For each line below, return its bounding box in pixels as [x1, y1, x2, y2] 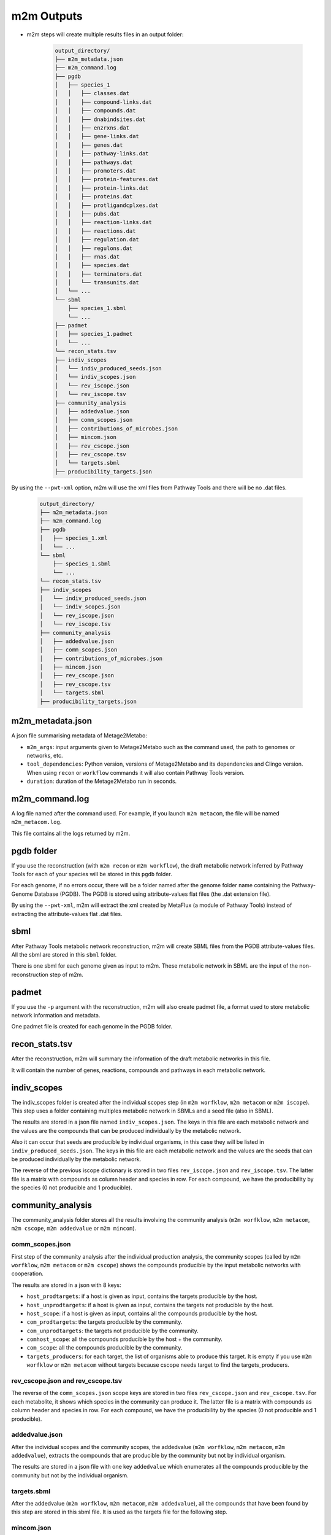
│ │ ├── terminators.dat [55, 270, 143, 278]
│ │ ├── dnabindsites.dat [55, 115, 146, 123]
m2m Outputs [11, 9, 83, 23]
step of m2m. [49, 971, 84, 978]
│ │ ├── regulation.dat [55, 236, 139, 243]
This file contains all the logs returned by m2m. [11, 830, 131, 837]
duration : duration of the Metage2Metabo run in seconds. [26, 777, 177, 785]
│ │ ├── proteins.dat [55, 193, 133, 200]
